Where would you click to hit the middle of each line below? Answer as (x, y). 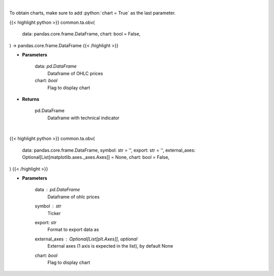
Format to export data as (73, 230)
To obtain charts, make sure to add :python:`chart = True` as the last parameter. (93, 13)
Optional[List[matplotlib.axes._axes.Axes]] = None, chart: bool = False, (96, 157)
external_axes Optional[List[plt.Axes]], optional (86, 239)
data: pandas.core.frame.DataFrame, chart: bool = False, (81, 34)
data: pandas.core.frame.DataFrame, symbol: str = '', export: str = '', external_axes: (109, 150)
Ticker (54, 213)
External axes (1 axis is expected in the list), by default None (110, 246)
